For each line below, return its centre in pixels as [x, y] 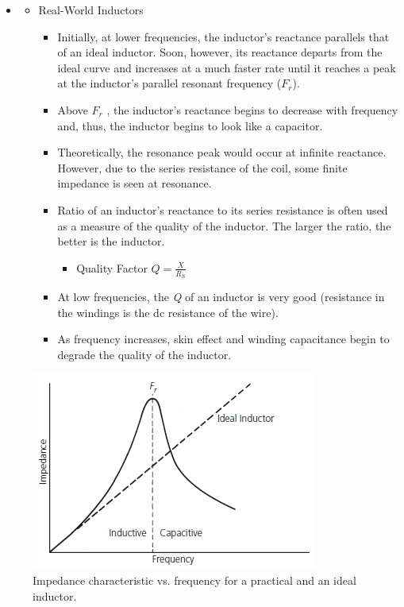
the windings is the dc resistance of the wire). [168, 312]
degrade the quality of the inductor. [144, 354]
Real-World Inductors [91, 10]
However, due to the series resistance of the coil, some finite [202, 167]
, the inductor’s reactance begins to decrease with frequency [252, 109]
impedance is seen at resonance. [135, 183]
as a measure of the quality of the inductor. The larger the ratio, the [224, 225]
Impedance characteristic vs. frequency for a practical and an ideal [194, 580]
